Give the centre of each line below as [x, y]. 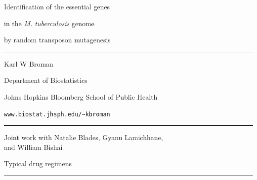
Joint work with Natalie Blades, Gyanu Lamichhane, [84, 137]
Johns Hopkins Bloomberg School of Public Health [81, 96]
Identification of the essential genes [57, 6]
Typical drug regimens [38, 163]
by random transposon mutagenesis [57, 40]
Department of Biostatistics [46, 80]
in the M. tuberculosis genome [49, 23]
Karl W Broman [29, 63]
